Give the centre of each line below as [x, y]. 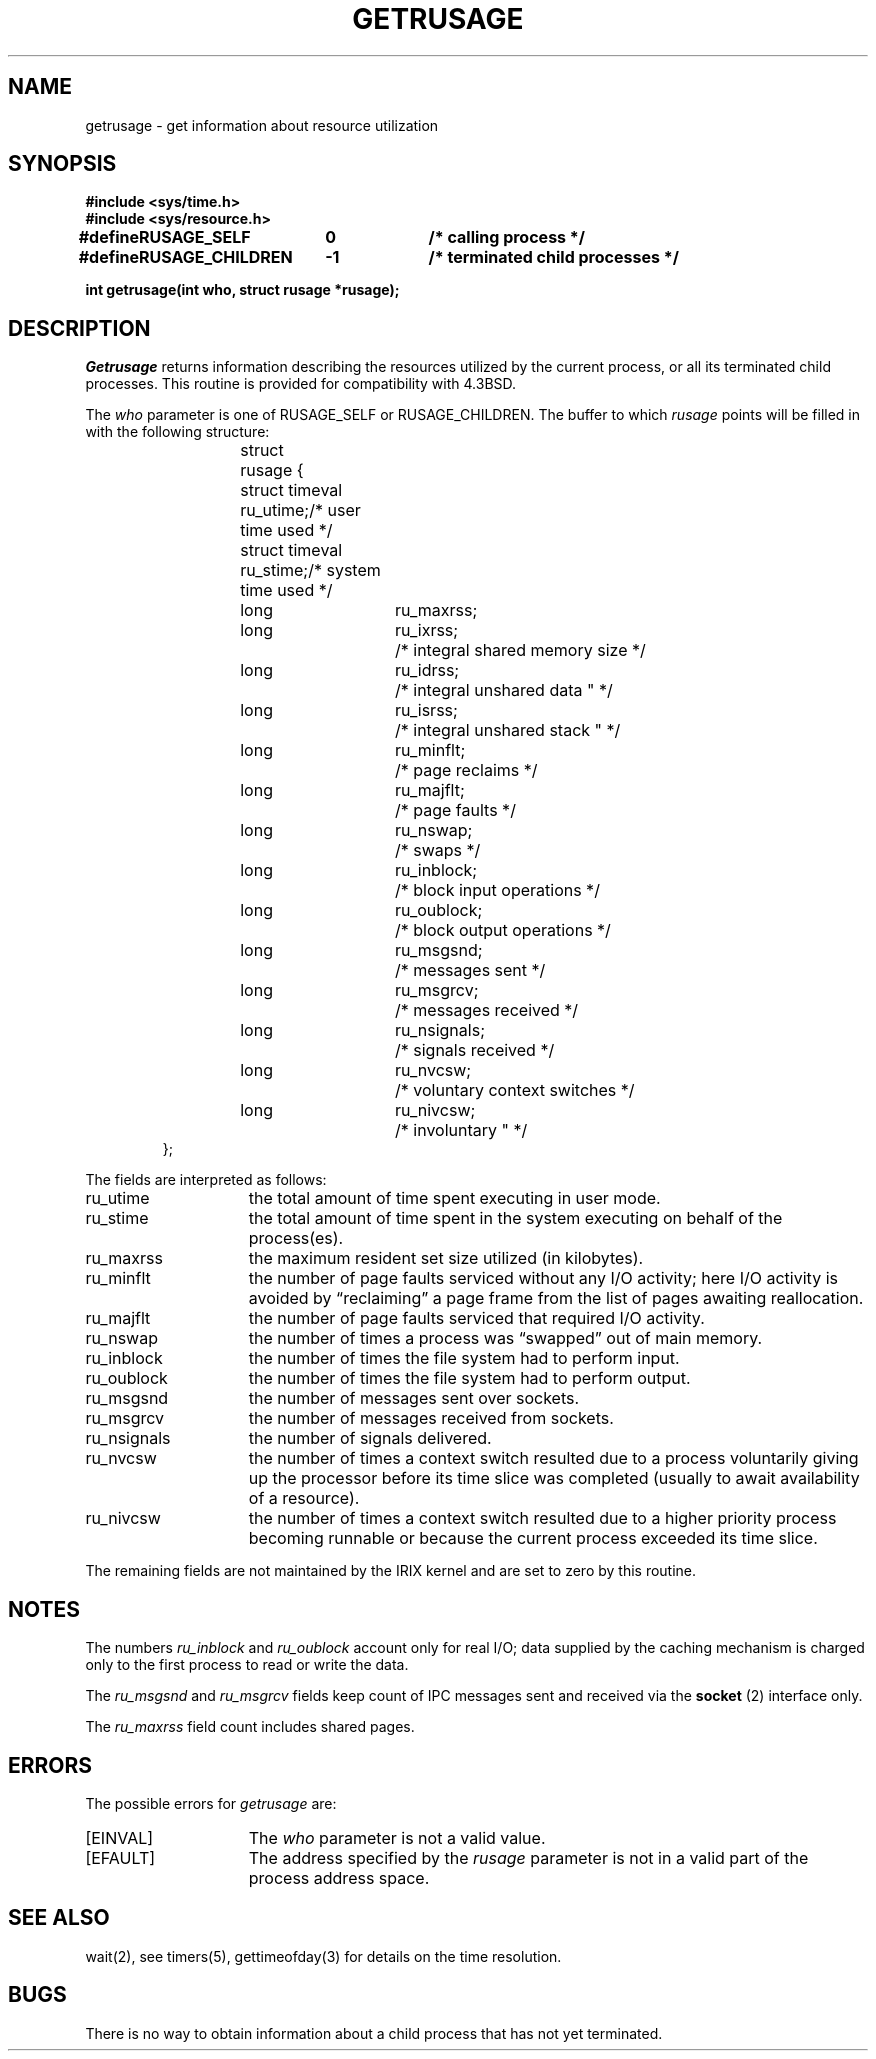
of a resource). [304, 1498]
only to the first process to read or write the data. [247, 1665]
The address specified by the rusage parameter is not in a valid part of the [528, 1857]
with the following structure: [177, 432]
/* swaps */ [438, 850]
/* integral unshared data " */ [504, 690]
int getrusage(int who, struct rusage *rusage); [242, 290]
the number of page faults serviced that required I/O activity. [476, 1318]
